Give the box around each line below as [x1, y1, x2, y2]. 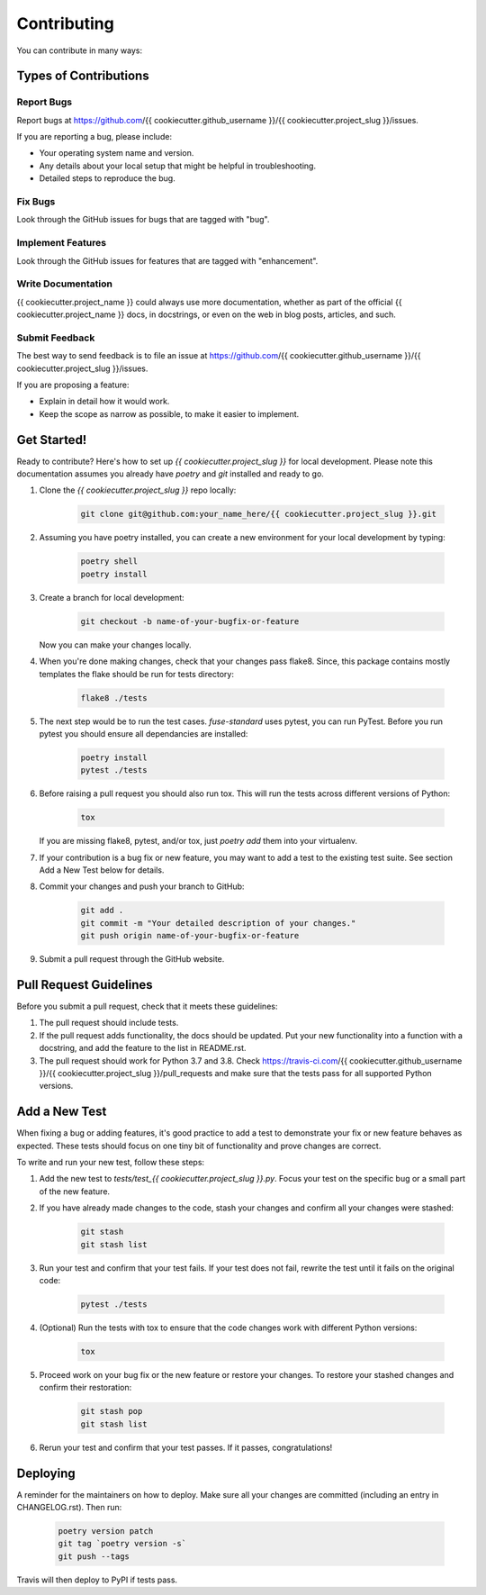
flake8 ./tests [80, 693, 148, 702]
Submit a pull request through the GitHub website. [39, 954, 225, 965]
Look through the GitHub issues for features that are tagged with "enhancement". [16, 255, 319, 266]
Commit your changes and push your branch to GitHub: [39, 881, 245, 892]
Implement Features [16, 237, 107, 249]
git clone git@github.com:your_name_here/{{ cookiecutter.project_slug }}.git [80, 509, 436, 520]
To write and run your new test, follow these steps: [16, 1157, 205, 1168]
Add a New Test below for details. [39, 865, 165, 875]
